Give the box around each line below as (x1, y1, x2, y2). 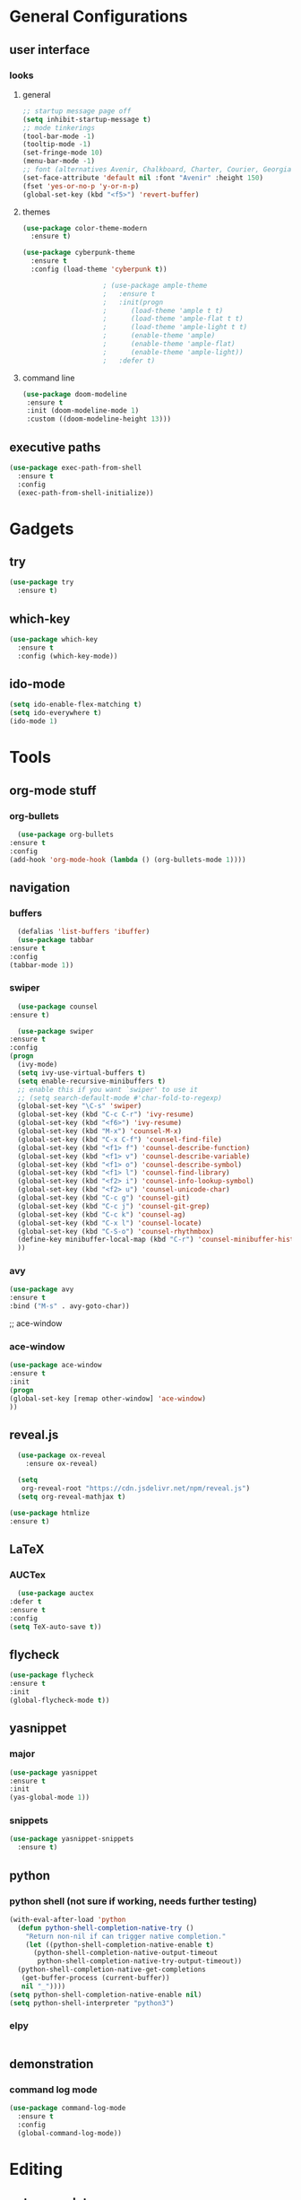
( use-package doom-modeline (21, 389, 127, 398)
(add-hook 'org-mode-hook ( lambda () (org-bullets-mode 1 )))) (9, 855, 246, 864)
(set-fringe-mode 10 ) (21, 148, 103, 158)
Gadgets (9, 519, 74, 539)
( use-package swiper (17, 1026, 94, 1035)
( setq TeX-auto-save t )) (9, 1622, 102, 1631)
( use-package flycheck (9, 1671, 94, 1680)
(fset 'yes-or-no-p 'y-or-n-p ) (21, 181, 140, 190)
